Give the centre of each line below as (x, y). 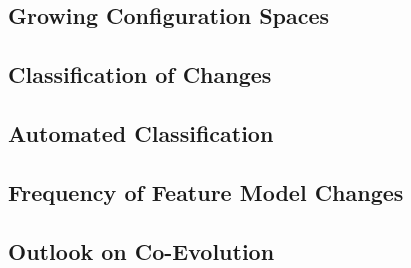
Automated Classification (141, 132)
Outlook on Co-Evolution (141, 250)
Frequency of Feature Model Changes (206, 191)
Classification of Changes (140, 74)
